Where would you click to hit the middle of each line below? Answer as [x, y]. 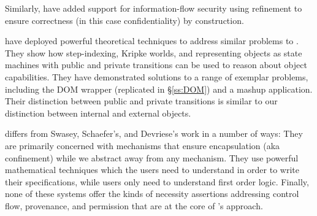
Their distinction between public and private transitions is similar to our [141, 101]
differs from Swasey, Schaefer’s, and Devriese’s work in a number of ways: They [154, 133]
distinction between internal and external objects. [98, 113]
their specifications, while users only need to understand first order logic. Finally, [157, 181]
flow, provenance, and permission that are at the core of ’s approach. [134, 205]
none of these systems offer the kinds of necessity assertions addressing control [152, 194]
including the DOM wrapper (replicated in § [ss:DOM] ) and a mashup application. [159, 89]
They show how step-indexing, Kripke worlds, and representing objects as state [154, 52]
